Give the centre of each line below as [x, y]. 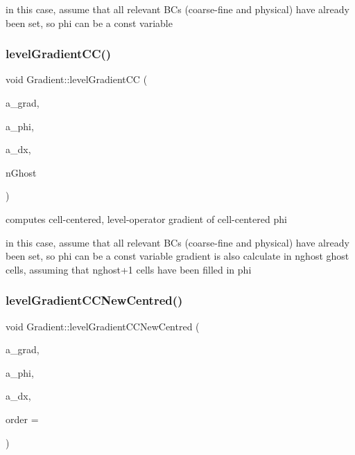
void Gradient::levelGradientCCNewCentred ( [103, 326]
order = [22, 419]
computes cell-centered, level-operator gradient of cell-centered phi [146, 218]
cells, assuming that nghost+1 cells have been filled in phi [129, 269]
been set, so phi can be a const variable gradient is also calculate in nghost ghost [177, 256]
